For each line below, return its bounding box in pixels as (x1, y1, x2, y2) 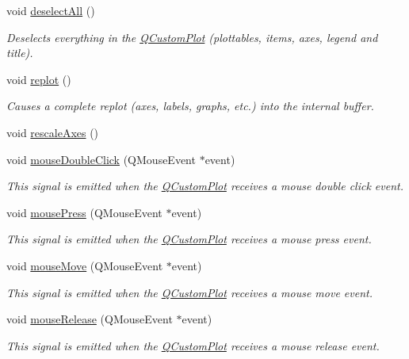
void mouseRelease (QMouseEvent (6, 311, 173, 327)
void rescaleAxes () (6, 124, 99, 140)
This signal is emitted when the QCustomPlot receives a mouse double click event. (6, 178, 404, 194)
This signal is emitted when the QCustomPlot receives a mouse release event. (6, 337, 380, 353)
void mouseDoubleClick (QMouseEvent (6, 151, 196, 167)
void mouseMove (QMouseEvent (6, 257, 163, 273)
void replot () (6, 71, 71, 87)
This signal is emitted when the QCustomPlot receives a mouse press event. (6, 231, 372, 247)
